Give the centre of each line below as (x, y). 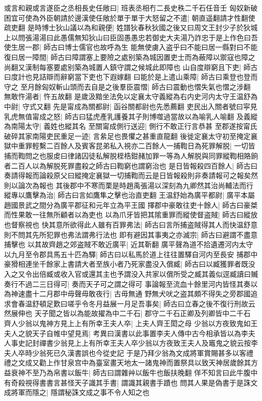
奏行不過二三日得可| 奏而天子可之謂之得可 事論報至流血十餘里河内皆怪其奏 (127, 284)
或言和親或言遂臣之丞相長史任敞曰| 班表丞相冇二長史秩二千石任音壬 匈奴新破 (131, 8)
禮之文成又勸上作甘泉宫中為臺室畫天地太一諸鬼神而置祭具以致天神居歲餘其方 (131, 363)
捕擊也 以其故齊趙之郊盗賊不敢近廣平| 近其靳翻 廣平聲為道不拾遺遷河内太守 (128, 244)
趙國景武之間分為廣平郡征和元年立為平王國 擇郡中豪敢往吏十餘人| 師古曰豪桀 (131, 205)
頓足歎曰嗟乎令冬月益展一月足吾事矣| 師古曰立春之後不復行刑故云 (147, 303)
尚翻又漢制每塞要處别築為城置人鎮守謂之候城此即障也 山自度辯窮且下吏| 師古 (131, 67)
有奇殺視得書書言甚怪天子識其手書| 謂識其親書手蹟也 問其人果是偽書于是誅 (127, 382)
